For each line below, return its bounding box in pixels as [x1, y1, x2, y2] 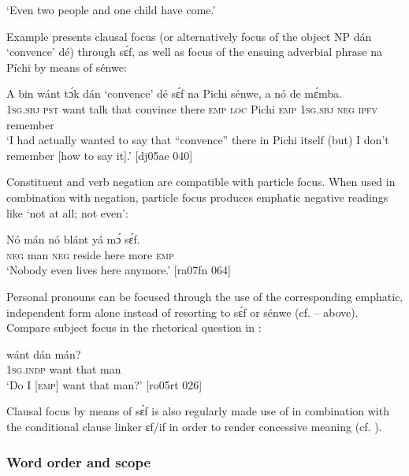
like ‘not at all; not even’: [6, 204, 128, 221]
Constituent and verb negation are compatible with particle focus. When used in [6, 173, 396, 190]
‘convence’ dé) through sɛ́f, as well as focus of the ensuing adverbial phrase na [6, 43, 383, 60]
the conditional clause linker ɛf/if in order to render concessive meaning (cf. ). [6, 418, 382, 435]
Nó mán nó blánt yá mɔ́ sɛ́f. [6, 231, 140, 247]
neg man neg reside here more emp [6, 246, 174, 262]
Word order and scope [6, 452, 151, 471]
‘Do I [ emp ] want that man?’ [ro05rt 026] [6, 376, 203, 392]
